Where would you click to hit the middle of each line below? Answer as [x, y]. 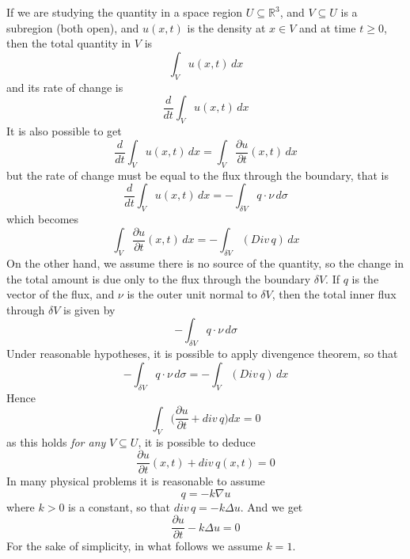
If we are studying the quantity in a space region [125, 12]
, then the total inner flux [334, 294]
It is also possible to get [64, 130]
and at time [328, 27]
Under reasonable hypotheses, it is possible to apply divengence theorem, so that [202, 354]
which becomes [43, 219]
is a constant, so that [120, 506]
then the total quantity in [69, 43]
